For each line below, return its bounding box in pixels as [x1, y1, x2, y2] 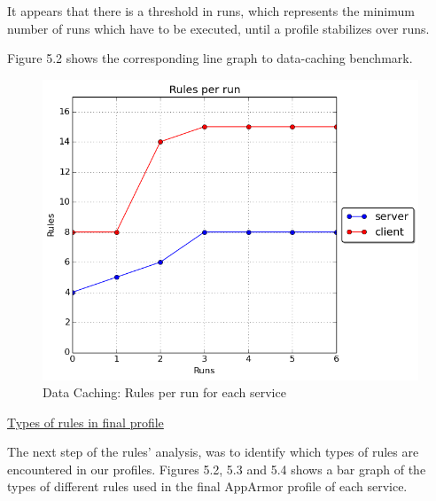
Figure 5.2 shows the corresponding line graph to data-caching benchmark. [7, 49, 413, 67]
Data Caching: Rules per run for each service [43, 383, 286, 402]
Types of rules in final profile [7, 412, 164, 431]
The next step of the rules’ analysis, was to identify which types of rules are [7, 442, 419, 461]
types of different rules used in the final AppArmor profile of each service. [7, 477, 408, 496]
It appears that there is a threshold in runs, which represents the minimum [7, 2, 415, 20]
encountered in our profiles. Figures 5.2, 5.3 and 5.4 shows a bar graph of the [7, 459, 426, 478]
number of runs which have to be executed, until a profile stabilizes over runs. [7, 19, 430, 37]
